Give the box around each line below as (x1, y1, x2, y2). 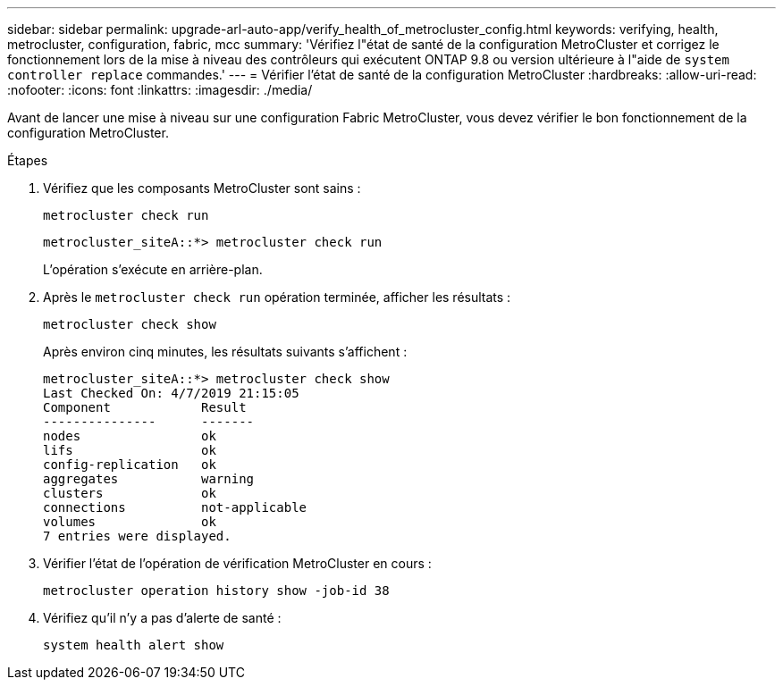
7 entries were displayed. (43, 529, 232, 543)
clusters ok (43, 486, 216, 500)
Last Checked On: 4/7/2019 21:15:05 (43, 386, 299, 400)
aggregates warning (43, 472, 255, 486)
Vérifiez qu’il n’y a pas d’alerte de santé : (43, 610, 282, 625)
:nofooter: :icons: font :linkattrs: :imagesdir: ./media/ (7, 82, 313, 97)
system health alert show (43, 638, 224, 652)
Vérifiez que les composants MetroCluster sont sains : (43, 180, 361, 196)
